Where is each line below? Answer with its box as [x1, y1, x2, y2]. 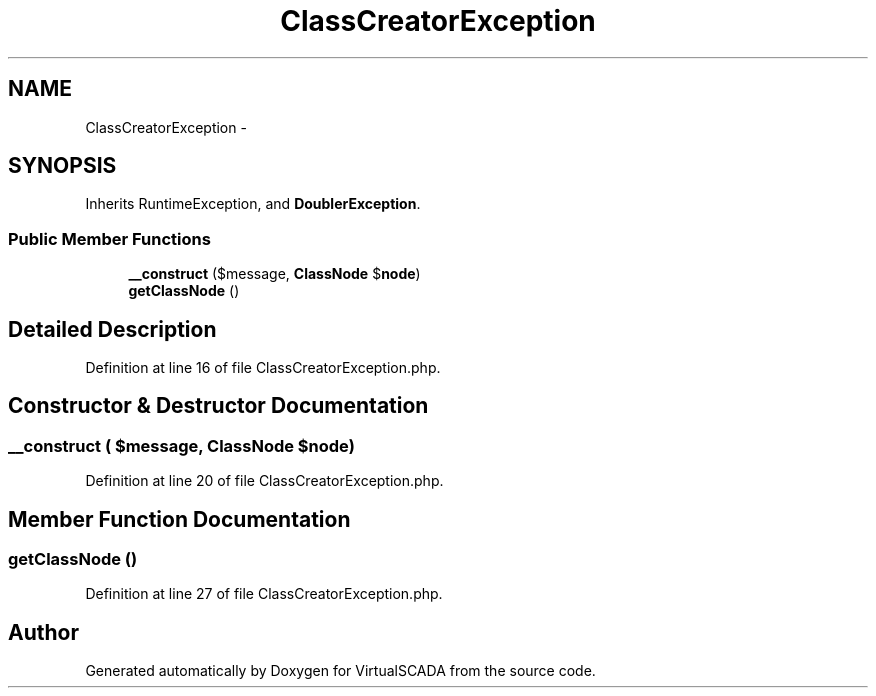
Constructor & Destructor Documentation [8, 393, 429, 419]
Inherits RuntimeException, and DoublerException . [85, 195, 421, 213]
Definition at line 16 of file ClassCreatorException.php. [85, 359, 441, 377]
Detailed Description [8, 316, 217, 342]
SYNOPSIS [8, 153, 117, 179]
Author [8, 619, 79, 645]
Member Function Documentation [8, 506, 351, 532]
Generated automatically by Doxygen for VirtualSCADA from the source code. [85, 662, 596, 680]
